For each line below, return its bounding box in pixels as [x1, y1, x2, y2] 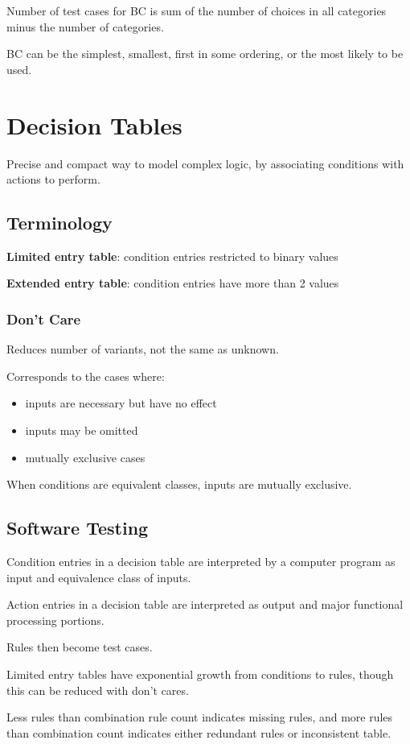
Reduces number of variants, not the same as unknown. [6, 341, 279, 358]
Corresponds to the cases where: [6, 367, 165, 384]
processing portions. [6, 611, 105, 628]
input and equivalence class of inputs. [6, 568, 191, 585]
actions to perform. [6, 171, 100, 188]
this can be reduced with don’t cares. [6, 681, 189, 698]
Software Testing [6, 515, 149, 540]
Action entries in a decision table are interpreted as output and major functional [6, 596, 404, 613]
